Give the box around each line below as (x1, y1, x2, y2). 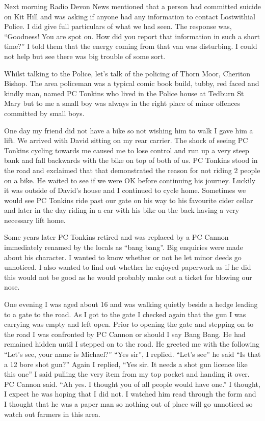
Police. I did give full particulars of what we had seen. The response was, (4, 21, 232, 32)
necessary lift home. (4, 214, 66, 225)
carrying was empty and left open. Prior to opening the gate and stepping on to (4, 319, 254, 329)
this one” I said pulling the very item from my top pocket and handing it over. (4, 369, 250, 379)
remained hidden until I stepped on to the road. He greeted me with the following (4, 339, 260, 349)
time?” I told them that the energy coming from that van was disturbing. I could (4, 41, 257, 51)
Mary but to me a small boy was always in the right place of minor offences (4, 98, 241, 108)
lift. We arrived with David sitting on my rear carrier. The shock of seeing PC (4, 135, 248, 146)
